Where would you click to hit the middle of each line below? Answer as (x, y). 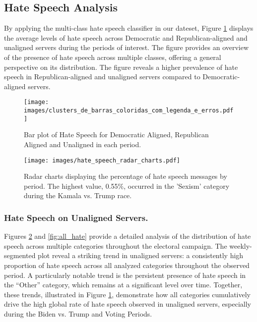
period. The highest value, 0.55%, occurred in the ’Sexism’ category (127, 186)
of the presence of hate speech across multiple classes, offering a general (113, 57)
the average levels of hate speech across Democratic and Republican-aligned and (126, 37)
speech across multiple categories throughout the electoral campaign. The (116, 245)
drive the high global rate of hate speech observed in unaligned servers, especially (128, 304)
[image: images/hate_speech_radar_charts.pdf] (102, 160)
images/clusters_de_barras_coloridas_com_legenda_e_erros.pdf (129, 111)
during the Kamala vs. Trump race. (78, 195)
